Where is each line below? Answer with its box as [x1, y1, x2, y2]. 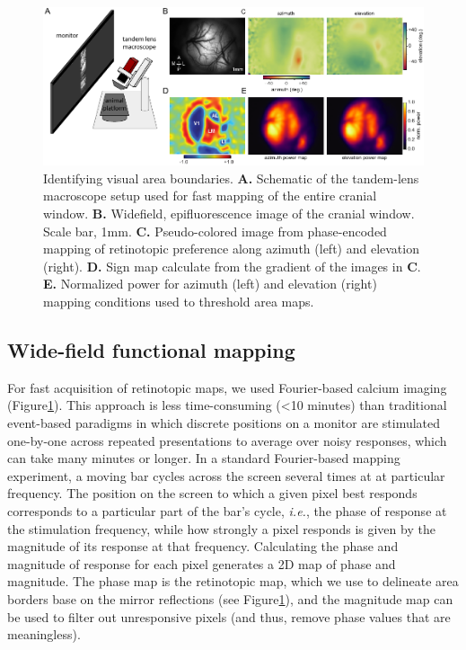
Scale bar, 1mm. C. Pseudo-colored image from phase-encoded [43, 221, 387, 240]
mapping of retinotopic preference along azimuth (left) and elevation [43, 239, 419, 258]
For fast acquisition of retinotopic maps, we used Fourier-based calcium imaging [7, 378, 447, 396]
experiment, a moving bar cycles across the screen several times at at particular [7, 466, 445, 485]
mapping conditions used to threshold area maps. [43, 292, 314, 311]
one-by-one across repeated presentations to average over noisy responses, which [7, 431, 447, 450]
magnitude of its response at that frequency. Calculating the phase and [7, 537, 399, 556]
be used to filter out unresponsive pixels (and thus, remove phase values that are [7, 607, 451, 626]
